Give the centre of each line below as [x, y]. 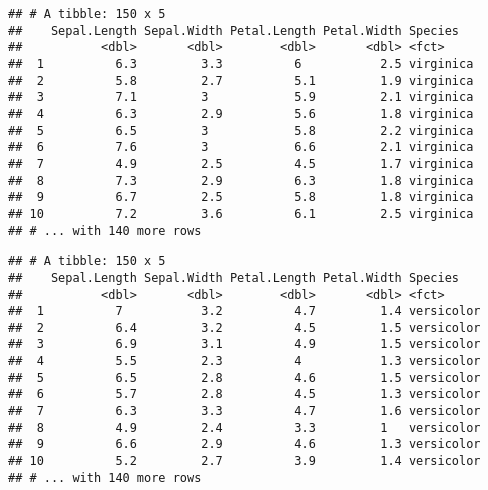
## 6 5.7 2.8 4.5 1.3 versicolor [244, 394]
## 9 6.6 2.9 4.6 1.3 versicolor [244, 444]
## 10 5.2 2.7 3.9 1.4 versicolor [244, 461]
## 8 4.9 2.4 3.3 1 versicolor [244, 427]
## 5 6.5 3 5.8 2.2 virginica [241, 130]
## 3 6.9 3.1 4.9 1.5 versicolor [244, 344]
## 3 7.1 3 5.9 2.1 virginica [241, 97]
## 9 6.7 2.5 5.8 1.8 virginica [241, 197]
